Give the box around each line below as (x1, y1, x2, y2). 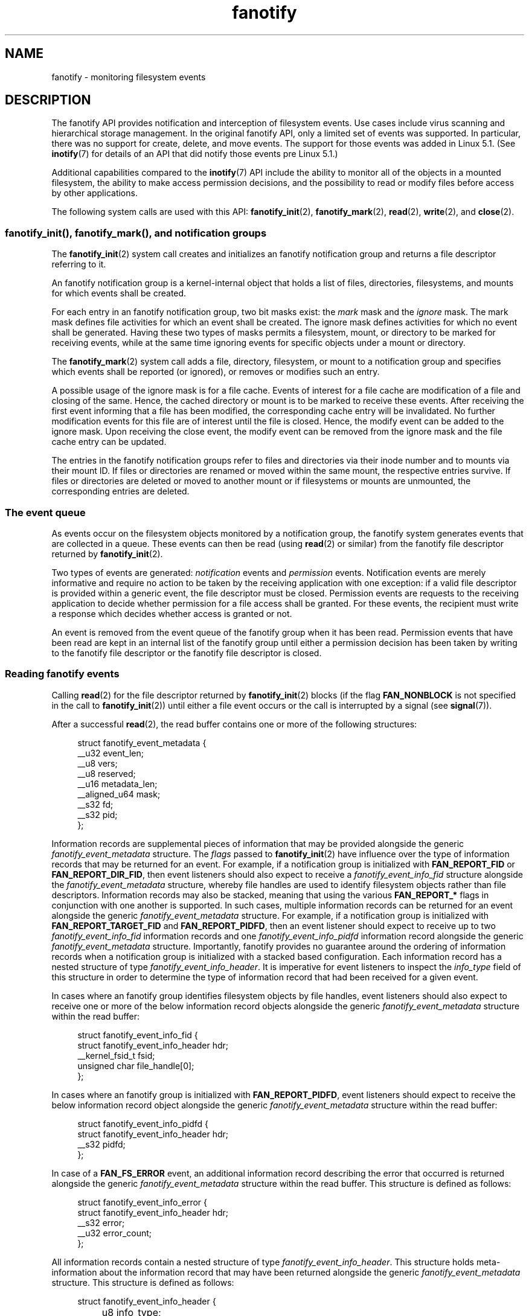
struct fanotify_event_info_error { (77, 1196, 208, 1207)
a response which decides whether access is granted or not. (51, 608, 292, 619)
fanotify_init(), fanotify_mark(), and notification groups (5, 226, 267, 239)
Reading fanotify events (5, 668, 120, 680)
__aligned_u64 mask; (77, 788, 161, 799)
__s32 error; (77, 1217, 125, 1228)
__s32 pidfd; (77, 1139, 126, 1149)
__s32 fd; (77, 799, 114, 810)
